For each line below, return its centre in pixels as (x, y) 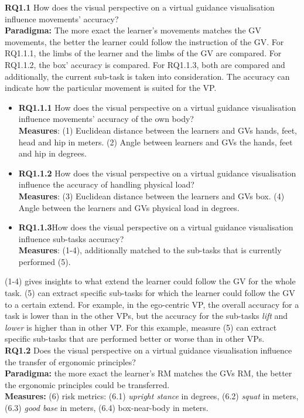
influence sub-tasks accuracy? (71, 238)
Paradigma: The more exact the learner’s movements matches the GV (133, 30)
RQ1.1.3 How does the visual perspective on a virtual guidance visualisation (156, 227)
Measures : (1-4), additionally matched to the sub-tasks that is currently (150, 250)
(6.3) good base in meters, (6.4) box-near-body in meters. (107, 407)
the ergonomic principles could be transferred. (87, 384)
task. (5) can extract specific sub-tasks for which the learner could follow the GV (150, 293)
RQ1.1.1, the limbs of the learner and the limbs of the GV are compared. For (143, 53)
